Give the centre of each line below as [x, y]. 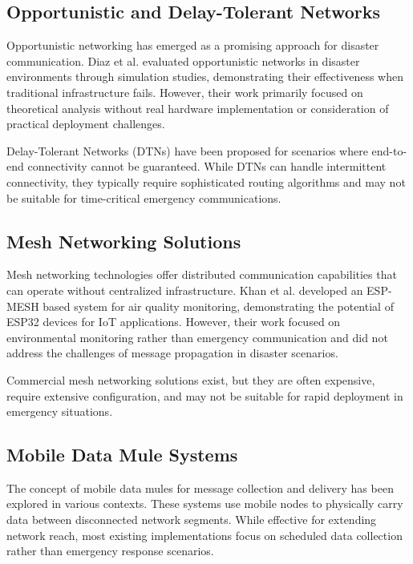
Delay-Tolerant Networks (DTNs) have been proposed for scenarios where [187, 150]
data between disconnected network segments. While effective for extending [192, 520]
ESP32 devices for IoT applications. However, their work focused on [174, 322]
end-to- [389, 150]
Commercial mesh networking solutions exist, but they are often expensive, [191, 379]
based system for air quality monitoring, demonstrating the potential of [218, 306]
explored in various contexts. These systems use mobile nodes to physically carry [205, 504]
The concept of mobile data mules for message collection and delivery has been [200, 487]
